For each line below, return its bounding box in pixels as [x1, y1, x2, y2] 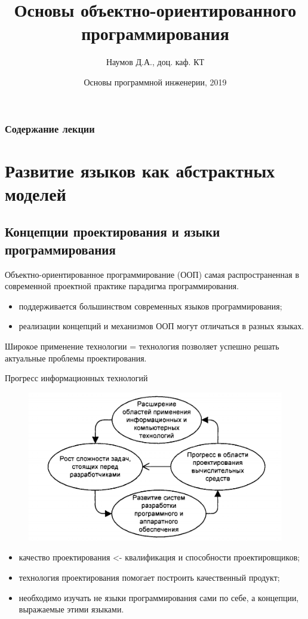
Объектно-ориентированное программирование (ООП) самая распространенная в [5, 268, 300, 280]
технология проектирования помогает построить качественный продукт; [19, 571, 280, 583]
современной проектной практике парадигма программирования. [5, 280, 239, 292]
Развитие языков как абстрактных [5, 158, 275, 182]
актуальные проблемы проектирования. [5, 351, 147, 364]
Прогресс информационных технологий [5, 372, 148, 384]
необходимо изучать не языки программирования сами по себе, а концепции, [19, 591, 299, 603]
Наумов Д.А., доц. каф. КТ [106, 56, 205, 68]
